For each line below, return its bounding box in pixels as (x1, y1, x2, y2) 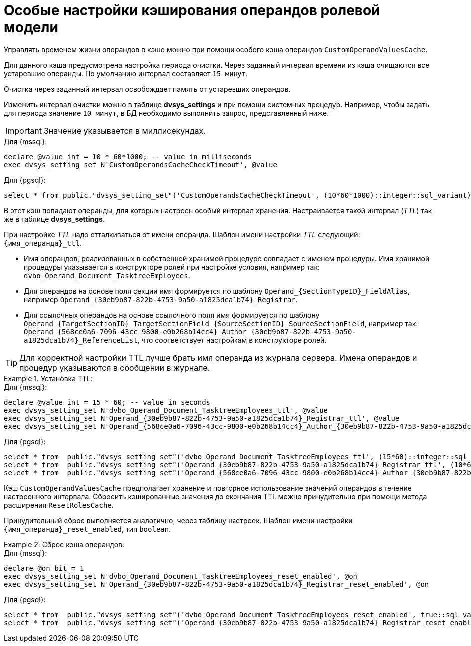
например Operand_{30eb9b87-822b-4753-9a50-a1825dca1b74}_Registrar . (24, 295, 298, 304)
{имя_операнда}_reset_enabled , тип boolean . (4, 524, 171, 533)
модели (4, 19, 58, 36)
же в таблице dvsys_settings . (4, 214, 105, 223)
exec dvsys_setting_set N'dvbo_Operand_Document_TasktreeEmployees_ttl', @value (4, 406, 328, 414)
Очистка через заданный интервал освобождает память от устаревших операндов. (4, 84, 291, 93)
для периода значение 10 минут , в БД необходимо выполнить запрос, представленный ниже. (4, 108, 329, 117)
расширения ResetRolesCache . (4, 500, 114, 509)
